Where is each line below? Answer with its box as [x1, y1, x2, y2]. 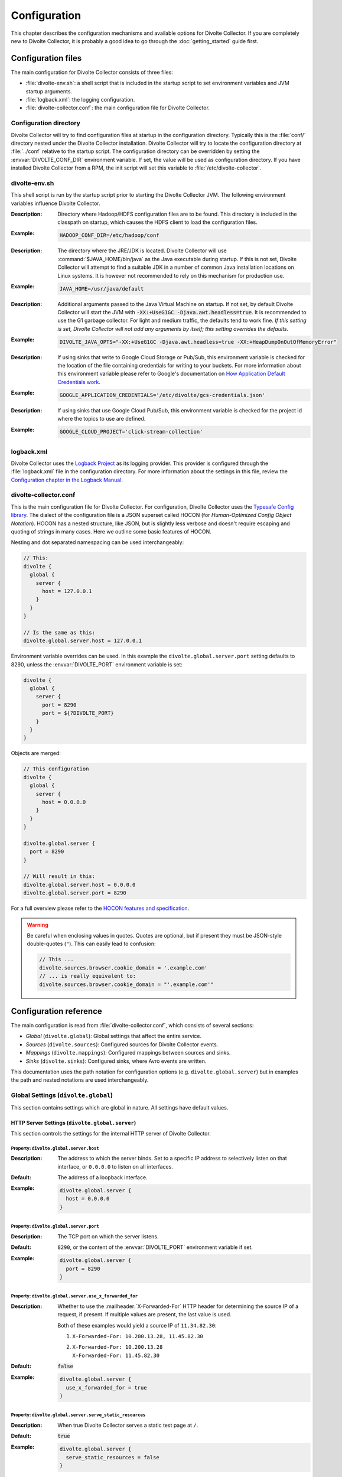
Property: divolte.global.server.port [11, 1224, 100, 1229]
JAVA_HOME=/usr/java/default [59, 285, 144, 292]
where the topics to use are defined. [57, 415, 146, 422]
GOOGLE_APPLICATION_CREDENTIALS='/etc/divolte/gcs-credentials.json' [59, 392, 265, 398]
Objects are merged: [11, 750, 61, 757]
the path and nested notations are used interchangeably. [11, 1076, 149, 1084]
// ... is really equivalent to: [39, 972, 136, 980]
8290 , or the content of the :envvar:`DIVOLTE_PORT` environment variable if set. [57, 1244, 253, 1251]
